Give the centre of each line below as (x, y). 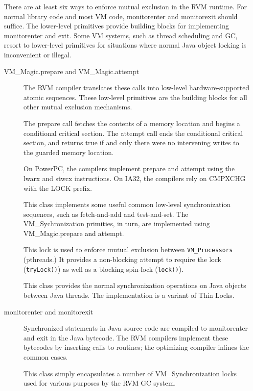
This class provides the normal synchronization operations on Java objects (135, 285)
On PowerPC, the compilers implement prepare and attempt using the (129, 169)
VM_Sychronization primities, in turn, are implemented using (117, 223)
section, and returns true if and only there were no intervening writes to (131, 143)
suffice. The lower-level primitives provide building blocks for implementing (116, 26)
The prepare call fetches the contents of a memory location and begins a (132, 123)
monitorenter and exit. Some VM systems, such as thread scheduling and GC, (121, 35)
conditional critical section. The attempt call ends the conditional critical (133, 133)
